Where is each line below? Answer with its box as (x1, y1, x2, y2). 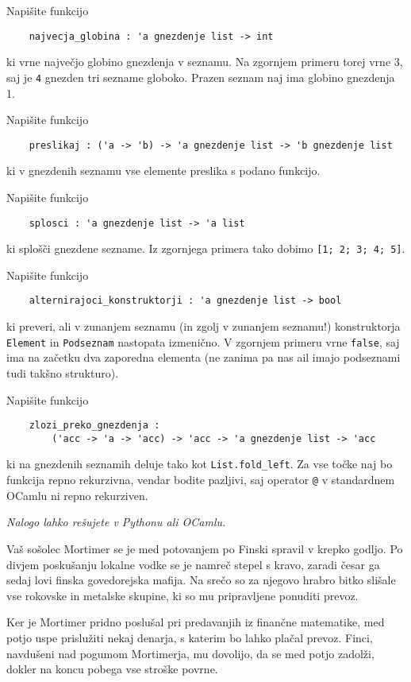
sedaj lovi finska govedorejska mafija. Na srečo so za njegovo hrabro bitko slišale (6, 572, 396, 588)
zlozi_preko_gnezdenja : (29, 420, 160, 432)
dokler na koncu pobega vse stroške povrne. (6, 661, 218, 677)
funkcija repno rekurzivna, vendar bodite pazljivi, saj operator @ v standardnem (6, 471, 395, 488)
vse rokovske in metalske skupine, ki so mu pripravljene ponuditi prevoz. (6, 587, 359, 603)
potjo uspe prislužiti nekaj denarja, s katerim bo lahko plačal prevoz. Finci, (6, 629, 373, 645)
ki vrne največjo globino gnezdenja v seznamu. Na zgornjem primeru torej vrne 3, (6, 53, 403, 70)
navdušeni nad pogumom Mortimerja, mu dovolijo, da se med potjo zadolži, (6, 645, 375, 661)
